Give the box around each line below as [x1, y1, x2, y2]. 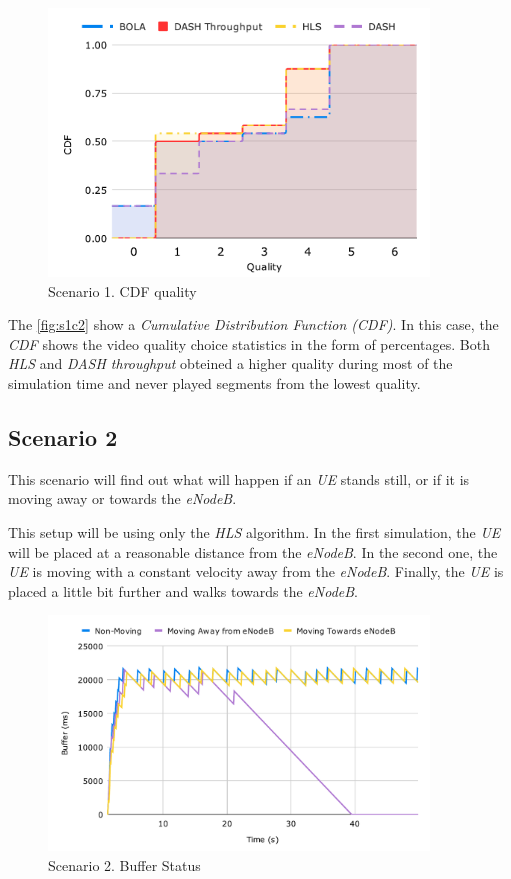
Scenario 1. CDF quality [48, 280, 197, 301]
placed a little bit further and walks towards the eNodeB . [8, 580, 358, 601]
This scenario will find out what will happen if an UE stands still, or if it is [8, 468, 470, 489]
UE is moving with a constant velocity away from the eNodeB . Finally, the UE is [8, 561, 504, 582]
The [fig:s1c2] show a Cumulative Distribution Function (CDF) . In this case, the [8, 314, 499, 335]
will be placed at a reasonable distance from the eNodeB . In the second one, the [8, 541, 498, 562]
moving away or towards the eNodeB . [8, 488, 237, 509]
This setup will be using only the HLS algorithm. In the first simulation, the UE [8, 521, 501, 542]
